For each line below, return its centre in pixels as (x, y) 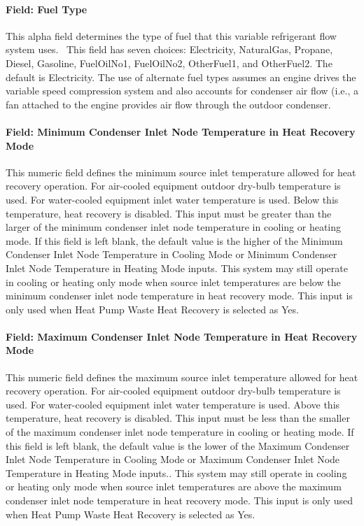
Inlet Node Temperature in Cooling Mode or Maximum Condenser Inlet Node (173, 459)
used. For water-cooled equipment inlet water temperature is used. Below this (172, 199)
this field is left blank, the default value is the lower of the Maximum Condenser (178, 445)
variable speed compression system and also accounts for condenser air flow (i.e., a (182, 91)
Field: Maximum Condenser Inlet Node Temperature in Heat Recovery (182, 336)
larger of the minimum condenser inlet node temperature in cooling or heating (174, 227)
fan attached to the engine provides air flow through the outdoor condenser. (168, 104)
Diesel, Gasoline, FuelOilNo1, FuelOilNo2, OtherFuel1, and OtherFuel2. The (169, 63)
